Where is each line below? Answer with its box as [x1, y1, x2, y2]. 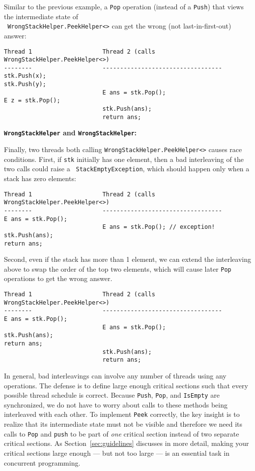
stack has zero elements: [4, 173, 76, 184]
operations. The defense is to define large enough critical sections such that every [4, 380, 248, 390]
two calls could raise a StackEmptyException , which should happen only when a [4, 163, 250, 174]
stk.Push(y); [4, 81, 46, 88]
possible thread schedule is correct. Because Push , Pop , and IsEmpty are [4, 390, 220, 400]
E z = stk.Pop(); [4, 97, 60, 104]
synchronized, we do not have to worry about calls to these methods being [4, 399, 228, 409]
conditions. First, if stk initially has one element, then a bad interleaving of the [4, 154, 244, 164]
